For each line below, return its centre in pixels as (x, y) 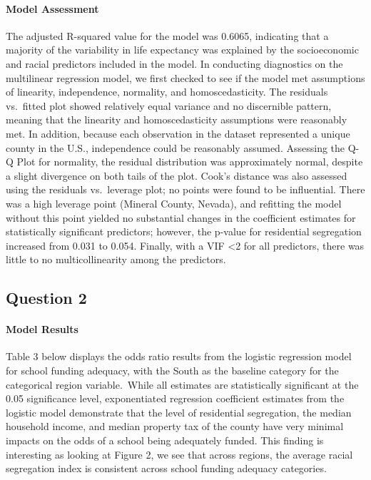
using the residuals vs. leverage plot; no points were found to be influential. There (185, 189)
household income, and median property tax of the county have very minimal (175, 426)
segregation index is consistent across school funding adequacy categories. (166, 468)
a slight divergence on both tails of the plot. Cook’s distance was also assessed (177, 175)
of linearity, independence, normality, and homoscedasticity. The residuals (167, 92)
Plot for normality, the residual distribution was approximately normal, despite (190, 162)
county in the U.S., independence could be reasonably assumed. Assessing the (176, 147)
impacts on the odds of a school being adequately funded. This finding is (165, 440)
